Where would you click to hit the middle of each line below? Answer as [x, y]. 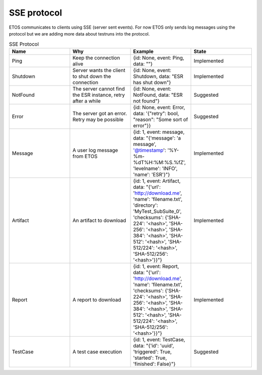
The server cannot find [99, 89]
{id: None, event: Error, [159, 107]
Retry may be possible [98, 119]
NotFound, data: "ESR [158, 95]
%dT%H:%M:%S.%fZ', [160, 162]
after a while [87, 101]
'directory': [146, 205]
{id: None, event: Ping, [159, 57]
